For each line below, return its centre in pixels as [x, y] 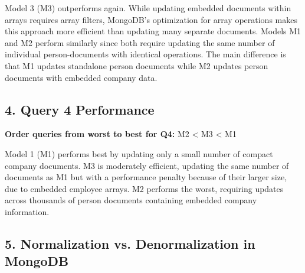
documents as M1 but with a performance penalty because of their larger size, [146, 177]
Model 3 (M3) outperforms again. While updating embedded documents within [148, 8]
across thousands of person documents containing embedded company [131, 200]
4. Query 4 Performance [80, 109]
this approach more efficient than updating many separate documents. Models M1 [153, 31]
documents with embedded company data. [81, 77]
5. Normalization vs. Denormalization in [130, 243]
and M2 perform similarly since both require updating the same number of [140, 42]
